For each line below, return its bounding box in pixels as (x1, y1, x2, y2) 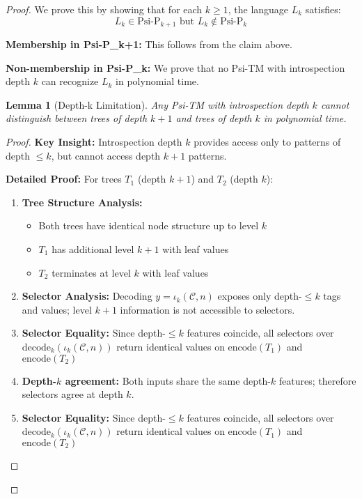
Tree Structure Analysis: (22, 194, 143, 209)
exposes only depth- (217, 289, 302, 303)
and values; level (22, 302, 92, 316)
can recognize (41, 74, 99, 89)
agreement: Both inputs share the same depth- (65, 373, 271, 387)
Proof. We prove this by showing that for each (6, 2, 203, 16)
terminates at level (52, 265, 131, 279)
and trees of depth (175, 111, 252, 125)
